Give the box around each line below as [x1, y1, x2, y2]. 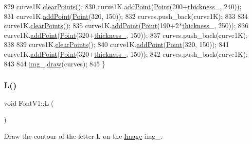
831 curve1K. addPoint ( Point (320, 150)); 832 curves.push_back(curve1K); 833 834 [4, 11, 248, 21]
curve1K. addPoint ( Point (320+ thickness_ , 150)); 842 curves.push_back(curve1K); [4, 48, 248, 59]
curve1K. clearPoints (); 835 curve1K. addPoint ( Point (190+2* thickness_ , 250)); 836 [4, 20, 249, 31]
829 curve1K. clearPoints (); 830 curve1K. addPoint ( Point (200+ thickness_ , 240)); [4, 1, 242, 11]
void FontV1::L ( [4, 98, 54, 108]
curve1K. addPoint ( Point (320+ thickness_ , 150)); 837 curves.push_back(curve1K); [4, 30, 248, 40]
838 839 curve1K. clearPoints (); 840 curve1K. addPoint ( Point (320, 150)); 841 [4, 39, 229, 49]
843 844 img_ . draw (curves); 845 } [4, 58, 106, 68]
